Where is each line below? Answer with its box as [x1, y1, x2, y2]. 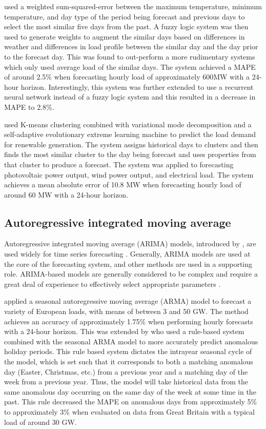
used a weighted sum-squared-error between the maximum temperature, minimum [4, 1, 262, 11]
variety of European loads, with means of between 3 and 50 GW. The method [4, 306, 249, 317]
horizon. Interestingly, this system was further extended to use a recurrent [21, 81, 254, 92]
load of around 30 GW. [4, 416, 77, 427]
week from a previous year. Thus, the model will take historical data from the [4, 376, 249, 387]
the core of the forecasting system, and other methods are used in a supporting [4, 258, 253, 269]
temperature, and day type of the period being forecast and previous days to [4, 11, 245, 22]
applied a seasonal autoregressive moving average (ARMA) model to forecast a [4, 296, 252, 306]
